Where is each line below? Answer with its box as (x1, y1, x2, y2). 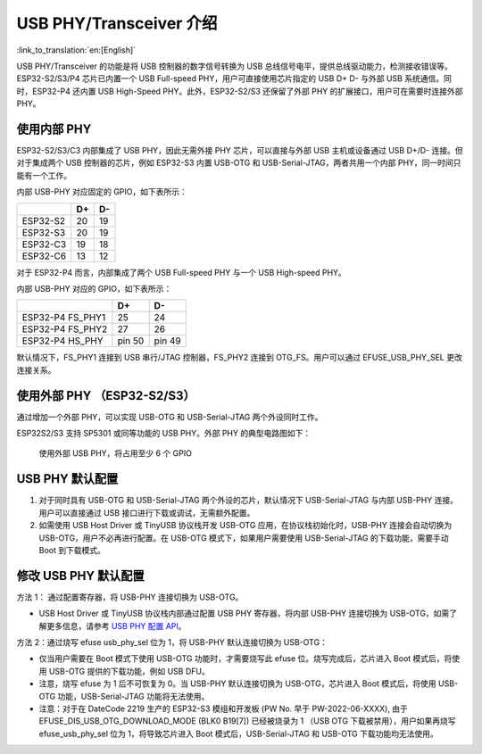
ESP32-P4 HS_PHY (21, 335, 104, 347)
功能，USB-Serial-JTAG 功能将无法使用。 (57, 691, 210, 701)
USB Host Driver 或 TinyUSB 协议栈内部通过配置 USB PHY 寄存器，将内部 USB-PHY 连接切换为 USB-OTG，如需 (38, 608, 450, 619)
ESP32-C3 (21, 237, 67, 250)
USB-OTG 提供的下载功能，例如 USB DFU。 (48, 666, 210, 676)
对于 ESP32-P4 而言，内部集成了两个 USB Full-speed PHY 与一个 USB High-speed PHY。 (16, 267, 347, 278)
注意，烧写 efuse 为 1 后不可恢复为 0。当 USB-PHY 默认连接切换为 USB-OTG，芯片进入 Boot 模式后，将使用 (38, 678, 436, 689)
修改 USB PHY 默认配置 (16, 568, 145, 584)
